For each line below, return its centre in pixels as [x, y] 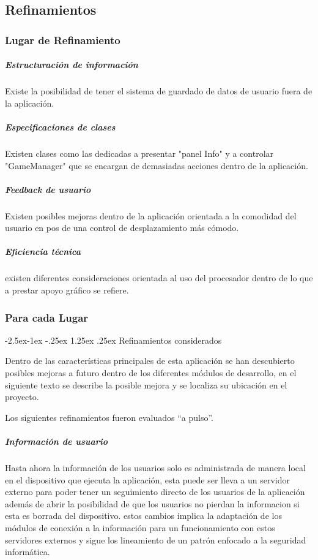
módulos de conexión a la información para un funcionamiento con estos [140, 527]
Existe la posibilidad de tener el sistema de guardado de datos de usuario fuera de [159, 91]
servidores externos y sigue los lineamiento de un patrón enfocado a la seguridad [156, 539]
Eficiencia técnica [43, 252]
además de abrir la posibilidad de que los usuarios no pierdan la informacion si [152, 503]
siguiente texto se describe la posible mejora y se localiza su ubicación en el [146, 384]
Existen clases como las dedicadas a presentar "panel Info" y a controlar [139, 153]
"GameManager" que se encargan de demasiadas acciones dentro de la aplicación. [157, 165]
